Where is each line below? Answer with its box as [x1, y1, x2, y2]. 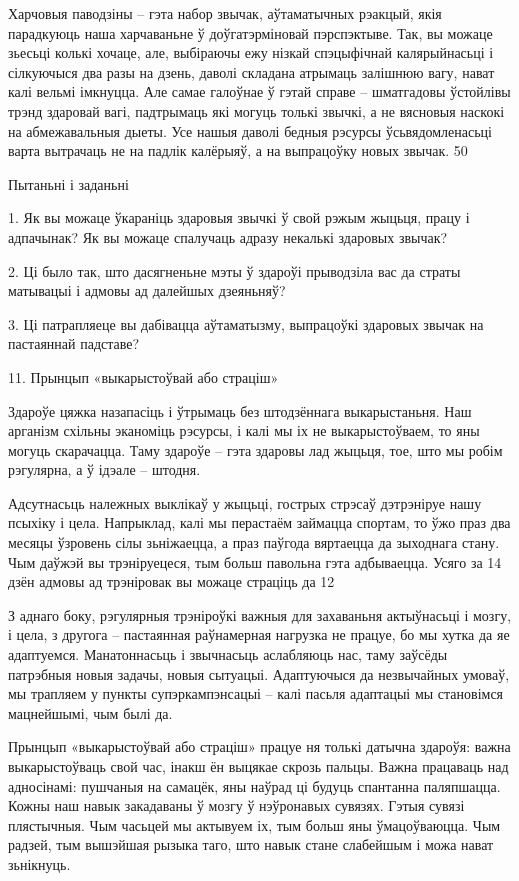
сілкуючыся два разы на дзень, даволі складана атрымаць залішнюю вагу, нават [8, 61, 495, 82]
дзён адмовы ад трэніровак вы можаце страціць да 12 [8, 571, 335, 592]
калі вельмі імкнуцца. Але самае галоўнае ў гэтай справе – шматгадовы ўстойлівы [8, 81, 511, 102]
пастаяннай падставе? [8, 333, 140, 354]
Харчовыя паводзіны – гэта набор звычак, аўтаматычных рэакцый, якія [8, 3, 442, 23]
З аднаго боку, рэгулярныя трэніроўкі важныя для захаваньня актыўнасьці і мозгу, [8, 604, 512, 625]
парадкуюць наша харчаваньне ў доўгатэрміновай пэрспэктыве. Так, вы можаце [8, 22, 493, 43]
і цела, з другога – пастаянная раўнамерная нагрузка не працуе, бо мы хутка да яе [8, 624, 510, 645]
